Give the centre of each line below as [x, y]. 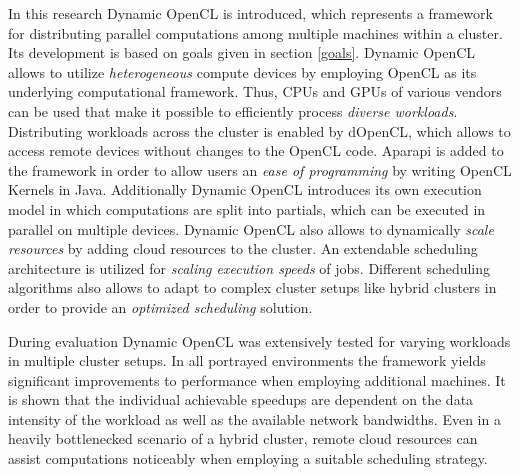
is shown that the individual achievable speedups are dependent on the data [241, 399]
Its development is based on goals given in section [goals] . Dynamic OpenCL [242, 52]
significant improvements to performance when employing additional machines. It [257, 379]
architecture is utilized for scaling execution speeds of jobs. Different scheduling [249, 267]
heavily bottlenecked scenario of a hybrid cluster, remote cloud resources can [243, 438]
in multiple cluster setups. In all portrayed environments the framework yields [247, 360]
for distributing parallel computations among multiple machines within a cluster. [255, 32]
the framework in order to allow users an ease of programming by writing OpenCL [260, 169]
